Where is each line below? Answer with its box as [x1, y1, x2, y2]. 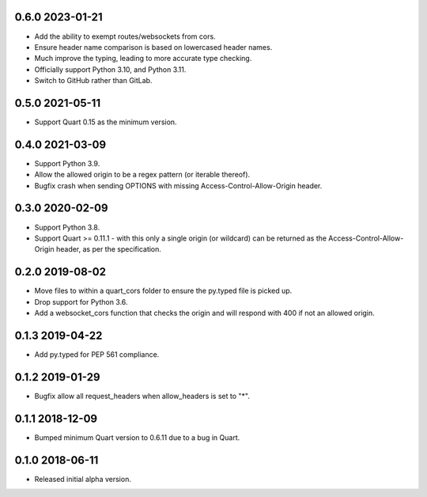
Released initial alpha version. [34, 474, 132, 484]
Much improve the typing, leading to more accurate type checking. [34, 54, 252, 63]
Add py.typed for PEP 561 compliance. [34, 349, 160, 359]
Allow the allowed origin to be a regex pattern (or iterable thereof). [34, 170, 251, 180]
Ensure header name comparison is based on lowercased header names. [34, 42, 273, 51]
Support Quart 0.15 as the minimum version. [34, 117, 177, 127]
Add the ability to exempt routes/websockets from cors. [34, 32, 217, 41]
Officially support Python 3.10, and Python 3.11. [34, 64, 187, 74]
